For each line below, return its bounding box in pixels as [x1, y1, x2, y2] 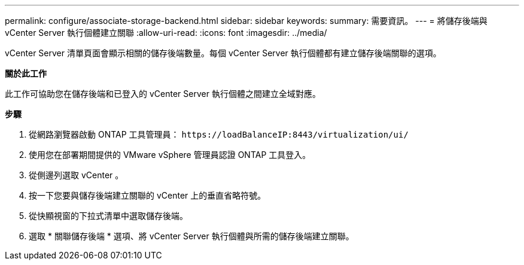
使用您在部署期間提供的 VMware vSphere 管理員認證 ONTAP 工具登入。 [29, 150, 311, 160]
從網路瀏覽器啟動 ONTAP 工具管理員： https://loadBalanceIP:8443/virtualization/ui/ [29, 129, 409, 139]
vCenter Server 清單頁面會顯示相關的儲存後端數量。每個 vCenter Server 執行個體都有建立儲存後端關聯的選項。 [5, 48, 441, 58]
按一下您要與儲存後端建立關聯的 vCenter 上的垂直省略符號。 [29, 190, 266, 200]
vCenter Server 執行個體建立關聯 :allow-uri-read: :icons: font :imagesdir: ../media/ [5, 28, 327, 38]
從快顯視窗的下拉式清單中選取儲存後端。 [29, 211, 188, 221]
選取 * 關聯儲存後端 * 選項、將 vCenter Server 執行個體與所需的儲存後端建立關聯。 [29, 231, 354, 241]
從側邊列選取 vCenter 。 [29, 170, 124, 180]
